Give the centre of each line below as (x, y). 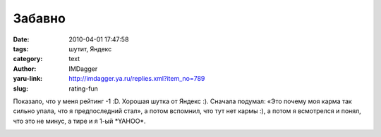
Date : (21, 39)
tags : (21, 48)
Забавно (40, 18)
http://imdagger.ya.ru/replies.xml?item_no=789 (137, 79)
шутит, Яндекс (90, 48)
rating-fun (84, 89)
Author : (25, 68)
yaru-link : (28, 79)
